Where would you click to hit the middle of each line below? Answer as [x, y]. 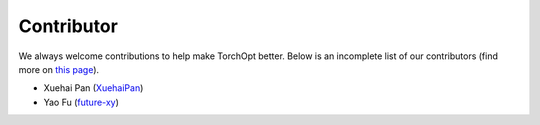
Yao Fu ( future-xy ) [81, 102]
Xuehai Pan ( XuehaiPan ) [93, 88]
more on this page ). [59, 69]
